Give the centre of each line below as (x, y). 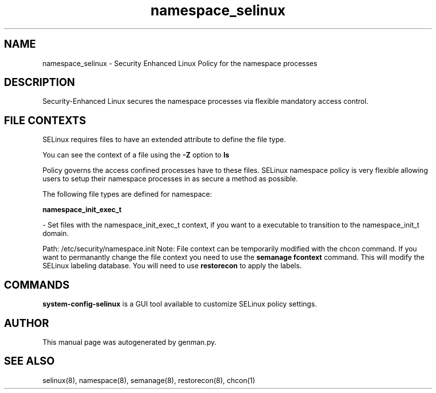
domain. (56, 234)
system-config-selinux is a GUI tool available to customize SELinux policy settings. (180, 304)
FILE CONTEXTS (45, 120)
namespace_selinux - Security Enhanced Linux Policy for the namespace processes (180, 63)
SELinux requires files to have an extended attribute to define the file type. (164, 140)
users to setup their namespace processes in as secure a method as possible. (170, 179)
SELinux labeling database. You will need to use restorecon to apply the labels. (172, 266)
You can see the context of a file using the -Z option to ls (136, 155)
